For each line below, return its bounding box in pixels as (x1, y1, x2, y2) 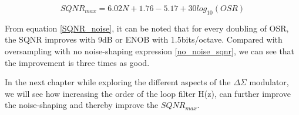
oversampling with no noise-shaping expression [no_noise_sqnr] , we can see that (5, 44, 295, 57)
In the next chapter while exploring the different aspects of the (5, 76, 231, 88)
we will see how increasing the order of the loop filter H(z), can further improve (5, 87, 291, 99)
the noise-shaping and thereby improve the (5, 99, 159, 111)
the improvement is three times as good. (5, 56, 150, 68)
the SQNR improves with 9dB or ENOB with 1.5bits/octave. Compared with (5, 33, 283, 46)
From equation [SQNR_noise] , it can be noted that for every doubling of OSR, (5, 22, 289, 34)
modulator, (249, 76, 289, 88)
